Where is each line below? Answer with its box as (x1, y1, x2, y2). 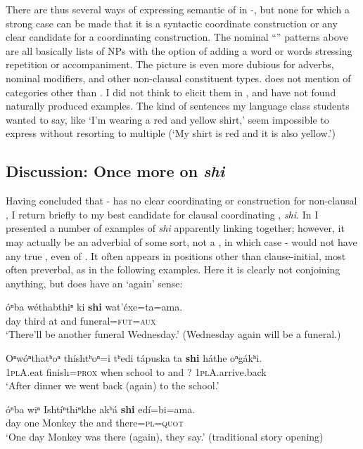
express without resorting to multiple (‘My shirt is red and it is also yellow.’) (6, 126, 336, 141)
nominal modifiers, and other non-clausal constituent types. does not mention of (6, 70, 351, 85)
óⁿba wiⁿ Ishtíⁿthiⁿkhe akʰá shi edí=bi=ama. (6, 401, 196, 416)
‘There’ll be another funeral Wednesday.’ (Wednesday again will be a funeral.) (6, 327, 341, 341)
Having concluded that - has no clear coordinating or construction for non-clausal (6, 193, 357, 208)
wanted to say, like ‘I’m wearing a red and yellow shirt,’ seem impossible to (6, 112, 329, 126)
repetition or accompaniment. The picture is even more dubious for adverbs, (6, 57, 334, 72)
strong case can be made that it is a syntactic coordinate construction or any (6, 15, 338, 30)
